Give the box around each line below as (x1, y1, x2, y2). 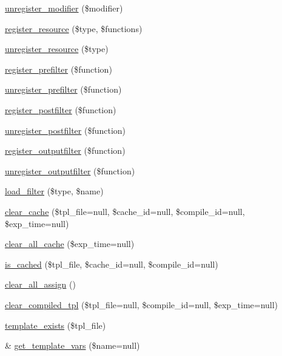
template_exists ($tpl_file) (5, 318, 106, 331)
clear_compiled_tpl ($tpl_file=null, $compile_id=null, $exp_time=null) (5, 298, 278, 311)
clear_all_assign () (5, 278, 76, 291)
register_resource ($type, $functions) (5, 22, 143, 35)
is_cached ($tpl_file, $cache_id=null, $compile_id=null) (5, 257, 218, 270)
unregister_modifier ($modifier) (5, 2, 123, 14)
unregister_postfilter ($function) (5, 124, 126, 136)
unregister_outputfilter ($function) (5, 164, 135, 177)
